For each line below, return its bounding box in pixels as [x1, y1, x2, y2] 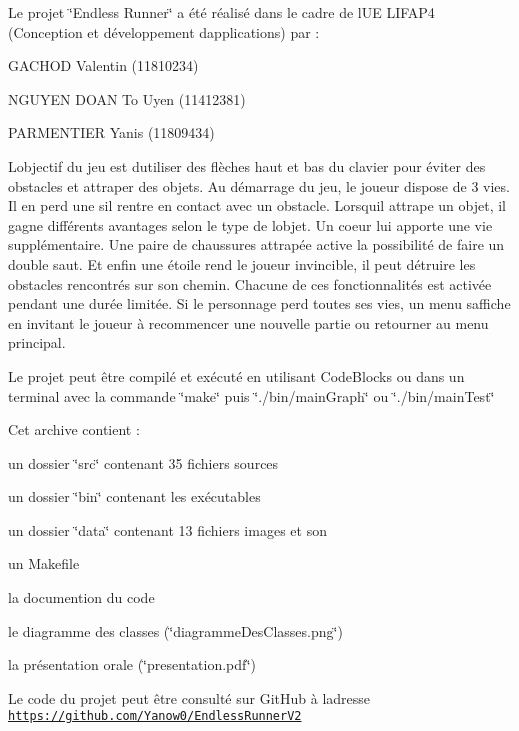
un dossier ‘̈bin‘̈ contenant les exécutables [8, 486, 261, 507]
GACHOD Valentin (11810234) [8, 55, 199, 76]
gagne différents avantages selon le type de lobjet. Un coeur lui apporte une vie [8, 214, 493, 235]
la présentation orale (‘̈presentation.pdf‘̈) [8, 654, 257, 675]
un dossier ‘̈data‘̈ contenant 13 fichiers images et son [8, 519, 327, 540]
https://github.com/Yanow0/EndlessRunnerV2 [8, 709, 302, 724]
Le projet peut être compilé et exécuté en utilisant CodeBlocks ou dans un [8, 365, 465, 386]
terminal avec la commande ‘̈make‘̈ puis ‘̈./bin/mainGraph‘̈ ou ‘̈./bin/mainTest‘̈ [8, 385, 495, 406]
